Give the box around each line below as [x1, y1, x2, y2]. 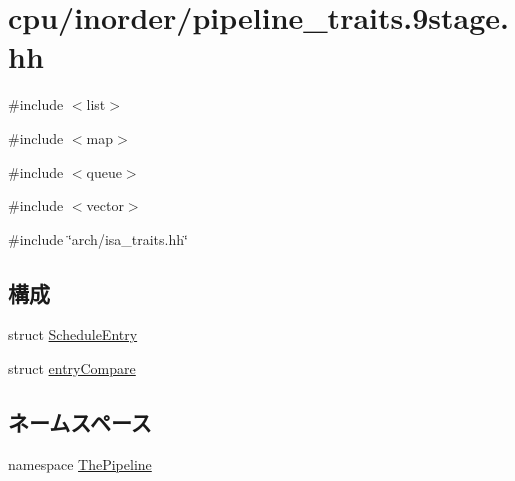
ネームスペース [8, 407, 152, 438]
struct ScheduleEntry [8, 324, 138, 345]
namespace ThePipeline [8, 453, 152, 474]
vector [86, 195, 124, 216]
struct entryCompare [8, 358, 136, 379]
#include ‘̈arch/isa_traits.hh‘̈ [8, 228, 188, 249]
